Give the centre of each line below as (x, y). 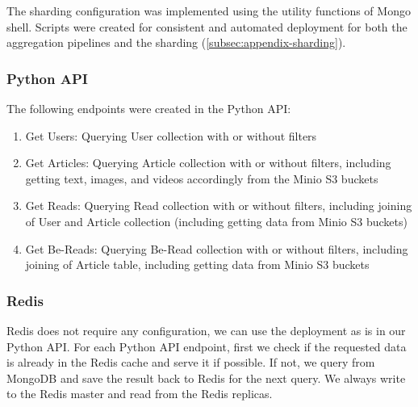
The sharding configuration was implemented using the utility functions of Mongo (209, 10)
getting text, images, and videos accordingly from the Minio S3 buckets (202, 178)
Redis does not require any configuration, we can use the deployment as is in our (206, 330)
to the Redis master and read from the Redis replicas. (140, 394)
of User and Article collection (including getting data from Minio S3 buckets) (216, 221)
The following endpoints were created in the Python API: (149, 108)
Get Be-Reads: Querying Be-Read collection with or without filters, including (217, 248)
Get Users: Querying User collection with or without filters (171, 135)
